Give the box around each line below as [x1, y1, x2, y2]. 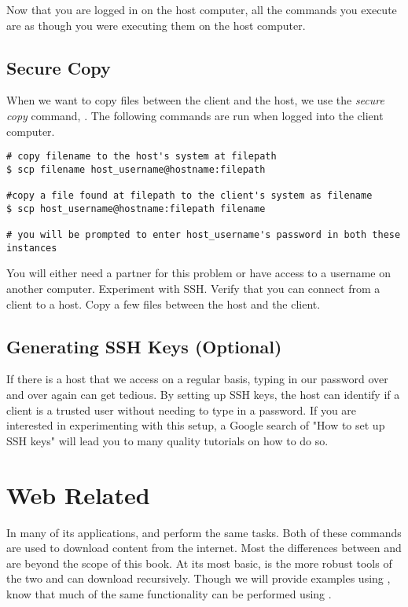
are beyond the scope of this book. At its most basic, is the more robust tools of [6, 554, 392, 571]
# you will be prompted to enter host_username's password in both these [6, 229, 401, 241]
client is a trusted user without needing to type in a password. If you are [6, 401, 357, 418]
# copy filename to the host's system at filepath [6, 151, 277, 163]
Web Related [6, 478, 150, 510]
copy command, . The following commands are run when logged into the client [6, 107, 384, 123]
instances [6, 242, 57, 254]
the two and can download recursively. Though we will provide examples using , [6, 570, 391, 587]
